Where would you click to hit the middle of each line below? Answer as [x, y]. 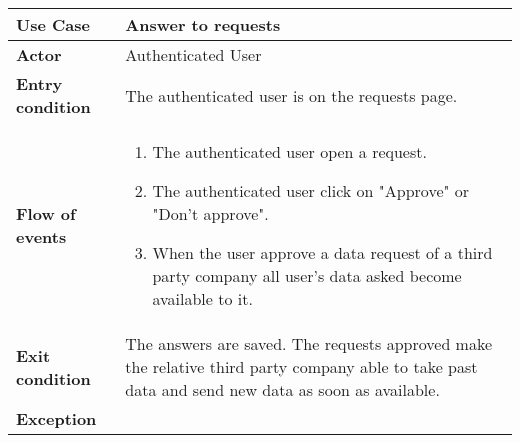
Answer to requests [203, 24]
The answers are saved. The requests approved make [309, 343]
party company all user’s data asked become [307, 275]
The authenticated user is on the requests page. [291, 95]
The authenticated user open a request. [289, 151]
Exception [56, 418]
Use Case [53, 24]
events [41, 236]
